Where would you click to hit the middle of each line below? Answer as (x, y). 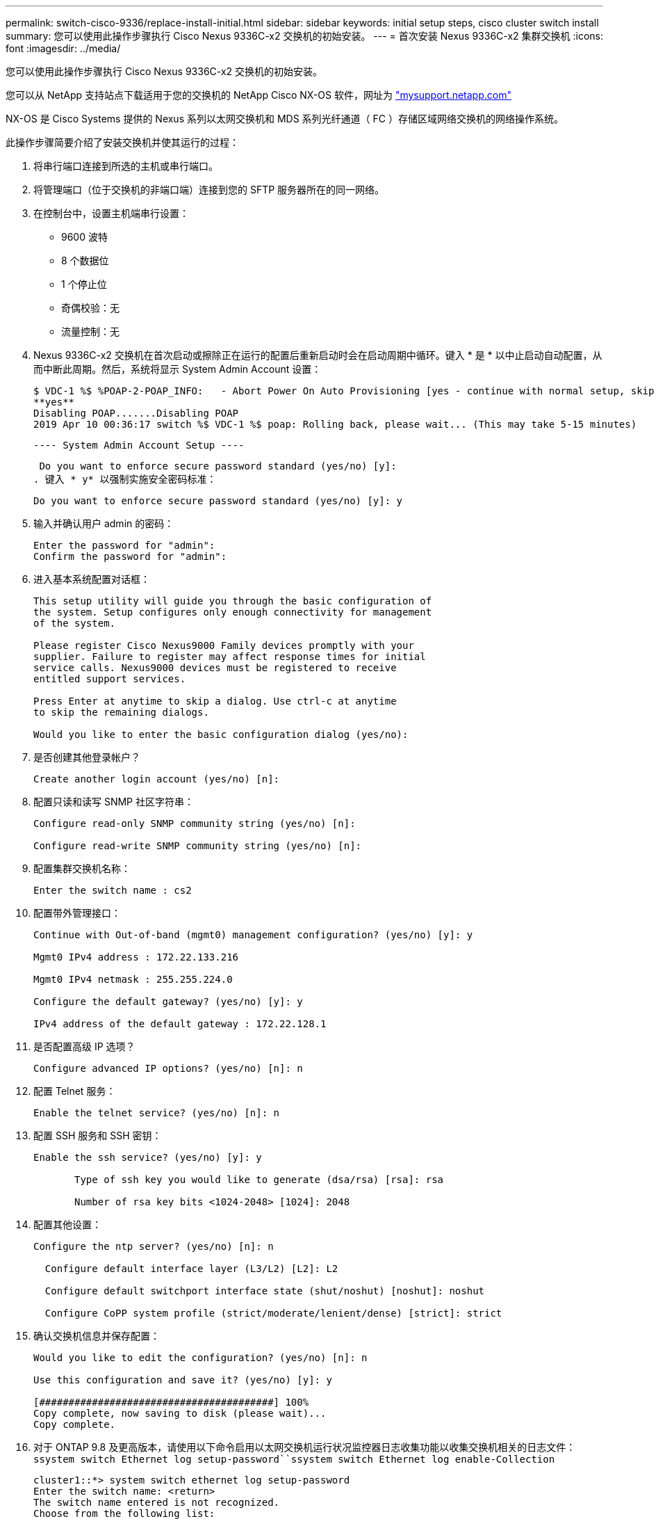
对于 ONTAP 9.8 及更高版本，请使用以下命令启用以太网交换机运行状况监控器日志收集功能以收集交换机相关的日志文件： (305, 1447)
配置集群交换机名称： (82, 868)
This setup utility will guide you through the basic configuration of (233, 601)
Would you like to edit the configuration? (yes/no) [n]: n (200, 1358)
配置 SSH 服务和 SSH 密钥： (98, 1135)
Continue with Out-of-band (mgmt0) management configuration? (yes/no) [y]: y (253, 935)
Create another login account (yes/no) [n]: (157, 779)
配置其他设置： (67, 1224)
